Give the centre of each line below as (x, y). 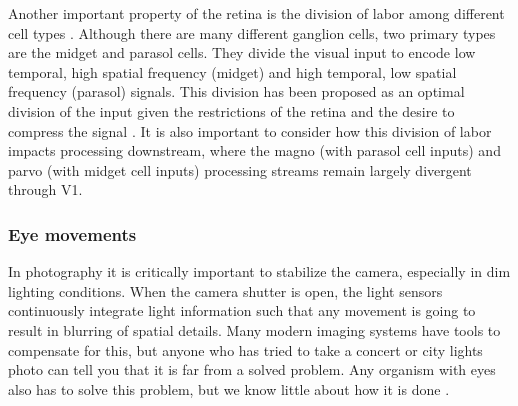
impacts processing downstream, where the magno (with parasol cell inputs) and (254, 150)
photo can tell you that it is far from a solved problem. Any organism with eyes (252, 369)
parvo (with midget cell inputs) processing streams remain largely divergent (240, 169)
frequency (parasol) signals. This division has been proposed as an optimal (236, 91)
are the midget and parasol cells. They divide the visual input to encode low (242, 52)
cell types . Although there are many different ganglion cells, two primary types (252, 32)
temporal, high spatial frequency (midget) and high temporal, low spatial (232, 71)
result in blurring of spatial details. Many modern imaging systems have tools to (254, 329)
